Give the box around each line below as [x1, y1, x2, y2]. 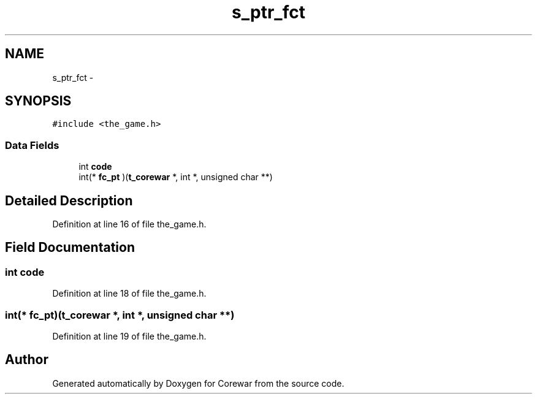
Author [5, 352, 48, 368]
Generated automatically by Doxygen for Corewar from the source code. [52, 378, 345, 389]
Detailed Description [5, 192, 133, 208]
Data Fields [5, 139, 59, 151]
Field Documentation [5, 240, 135, 256]
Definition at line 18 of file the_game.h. [52, 288, 207, 299]
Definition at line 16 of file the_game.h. [52, 219, 207, 230]
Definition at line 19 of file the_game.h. [52, 331, 207, 341]
